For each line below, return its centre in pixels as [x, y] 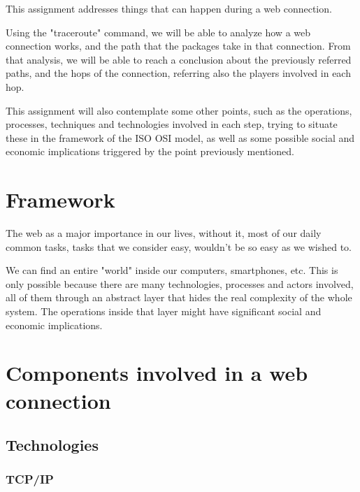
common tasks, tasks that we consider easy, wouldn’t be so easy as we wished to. [179, 246]
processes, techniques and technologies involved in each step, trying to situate [172, 124]
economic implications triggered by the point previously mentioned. [150, 151]
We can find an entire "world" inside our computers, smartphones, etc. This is [172, 270]
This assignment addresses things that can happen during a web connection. [169, 8]
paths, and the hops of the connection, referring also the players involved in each [178, 73]
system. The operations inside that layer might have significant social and [164, 311]
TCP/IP [30, 479]
